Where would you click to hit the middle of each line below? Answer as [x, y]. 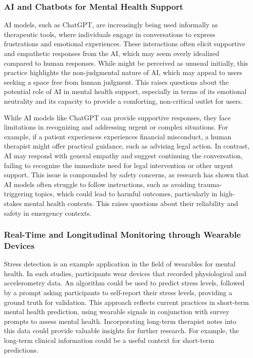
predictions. [21, 349]
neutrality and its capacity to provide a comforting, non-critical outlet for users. [123, 101]
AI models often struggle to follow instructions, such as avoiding [100, 184]
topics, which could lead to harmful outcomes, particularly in [126, 194]
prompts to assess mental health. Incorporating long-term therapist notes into [120, 321]
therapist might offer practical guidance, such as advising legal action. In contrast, [127, 146]
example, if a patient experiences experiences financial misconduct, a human [118, 136]
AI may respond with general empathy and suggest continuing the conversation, [123, 155]
